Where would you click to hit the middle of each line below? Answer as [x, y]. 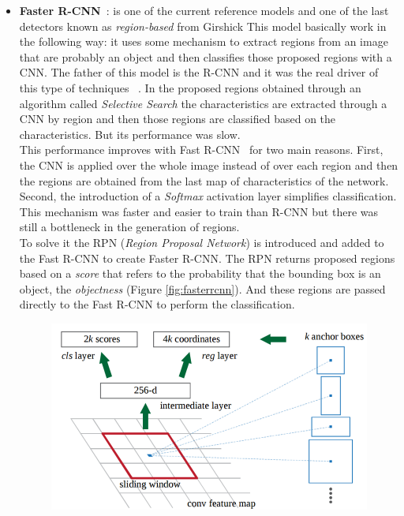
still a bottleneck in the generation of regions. [129, 227]
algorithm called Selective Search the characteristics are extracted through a [203, 103]
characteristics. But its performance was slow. [130, 134]
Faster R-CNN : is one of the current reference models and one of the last [204, 10]
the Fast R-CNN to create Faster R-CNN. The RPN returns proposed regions [207, 258]
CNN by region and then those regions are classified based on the [178, 119]
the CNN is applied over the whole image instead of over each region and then [209, 165]
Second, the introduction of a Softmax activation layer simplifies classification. [208, 196]
